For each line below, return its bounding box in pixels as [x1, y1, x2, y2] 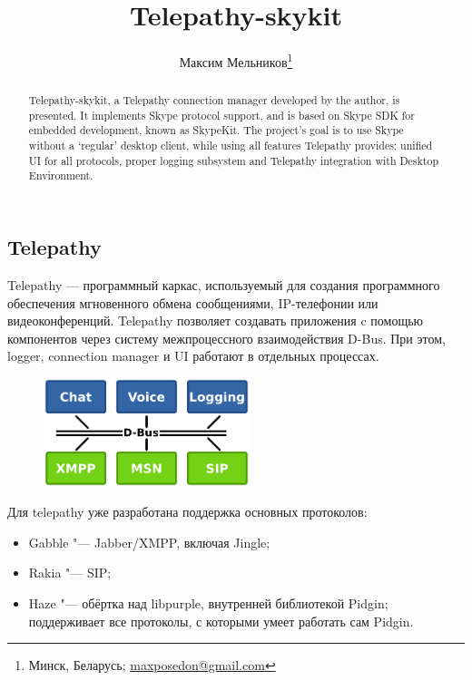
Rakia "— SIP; [28, 563, 112, 582]
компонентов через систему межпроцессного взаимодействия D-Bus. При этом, [7, 328, 446, 347]
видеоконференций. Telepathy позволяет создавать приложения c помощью [7, 311, 424, 330]
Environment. [28, 168, 93, 183]
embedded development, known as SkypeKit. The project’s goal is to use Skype [28, 122, 404, 138]
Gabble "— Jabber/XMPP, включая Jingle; [28, 532, 270, 551]
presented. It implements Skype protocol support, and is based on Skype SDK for [28, 107, 415, 122]
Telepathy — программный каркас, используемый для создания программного [7, 275, 440, 294]
